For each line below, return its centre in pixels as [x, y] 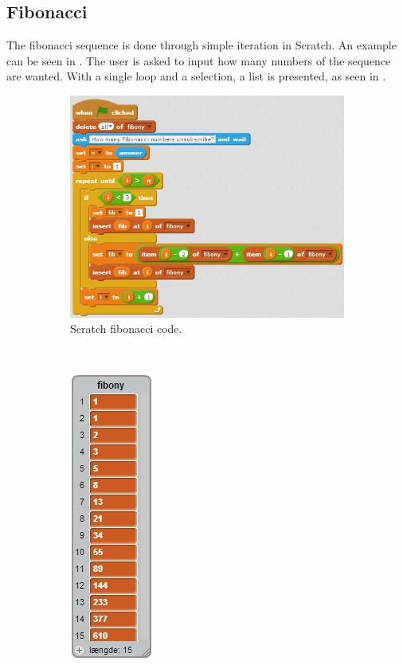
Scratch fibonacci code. [126, 329]
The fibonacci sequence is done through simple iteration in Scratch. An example [201, 45]
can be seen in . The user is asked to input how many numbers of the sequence [199, 60]
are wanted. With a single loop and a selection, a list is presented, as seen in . [196, 76]
